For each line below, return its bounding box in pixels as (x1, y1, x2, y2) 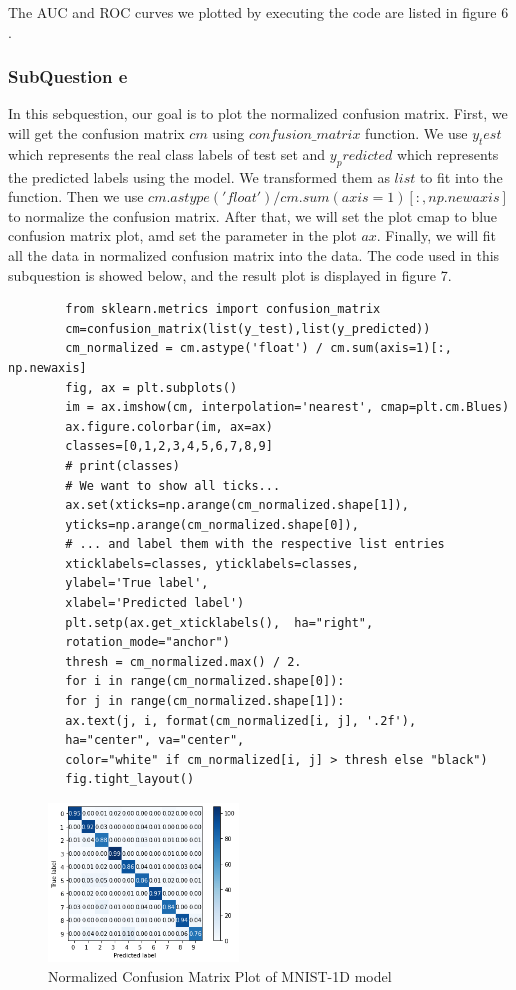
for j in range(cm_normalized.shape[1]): (65, 694, 345, 709)
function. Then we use (8, 186, 144, 207)
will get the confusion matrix (8, 123, 185, 143)
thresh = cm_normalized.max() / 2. (65, 654, 302, 669)
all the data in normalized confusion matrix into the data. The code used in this (8, 244, 500, 265)
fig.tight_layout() (65, 772, 195, 787)
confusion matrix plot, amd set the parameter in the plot (8, 225, 357, 246)
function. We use (365, 123, 468, 143)
